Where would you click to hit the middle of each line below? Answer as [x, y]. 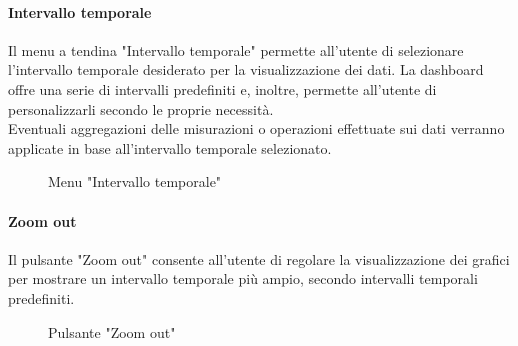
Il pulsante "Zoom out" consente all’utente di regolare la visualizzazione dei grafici [259, 258]
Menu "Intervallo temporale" [135, 181]
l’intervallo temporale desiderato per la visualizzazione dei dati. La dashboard [246, 69]
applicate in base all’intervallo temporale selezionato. [170, 147]
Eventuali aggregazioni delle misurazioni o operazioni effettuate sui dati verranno [256, 128]
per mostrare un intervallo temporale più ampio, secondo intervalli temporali [243, 278]
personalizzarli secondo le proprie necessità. [141, 108]
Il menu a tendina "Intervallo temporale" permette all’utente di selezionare [236, 49]
